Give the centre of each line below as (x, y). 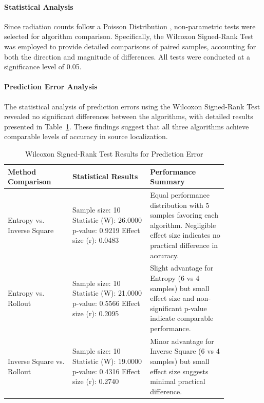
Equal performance (180, 194)
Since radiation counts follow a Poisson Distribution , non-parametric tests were (130, 26)
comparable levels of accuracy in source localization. (86, 136)
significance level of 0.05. (43, 66)
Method (22, 171)
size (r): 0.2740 (96, 381)
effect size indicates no (185, 235)
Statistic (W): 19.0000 (107, 361)
